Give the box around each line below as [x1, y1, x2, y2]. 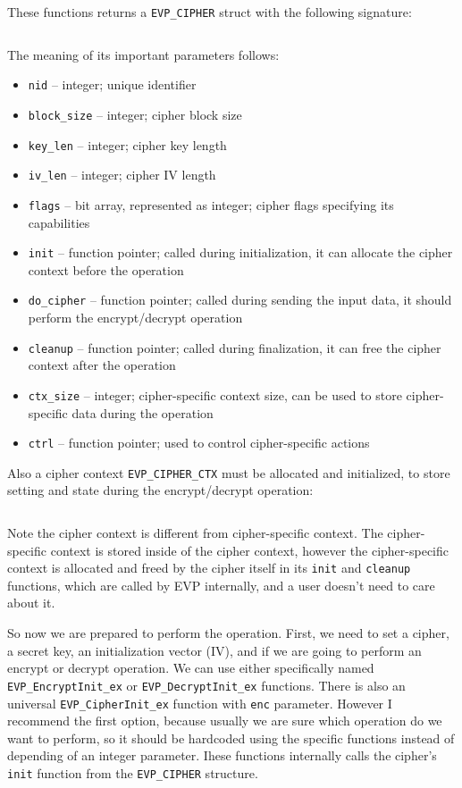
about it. [7, 593, 55, 612]
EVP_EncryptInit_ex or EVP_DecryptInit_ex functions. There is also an [7, 675, 406, 694]
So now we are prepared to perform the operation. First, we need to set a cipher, [7, 624, 449, 642]
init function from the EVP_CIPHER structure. [7, 763, 258, 782]
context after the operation [28, 356, 176, 374]
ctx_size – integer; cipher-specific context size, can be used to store [28, 385, 402, 404]
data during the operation [71, 403, 214, 422]
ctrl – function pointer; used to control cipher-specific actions [28, 433, 370, 452]
